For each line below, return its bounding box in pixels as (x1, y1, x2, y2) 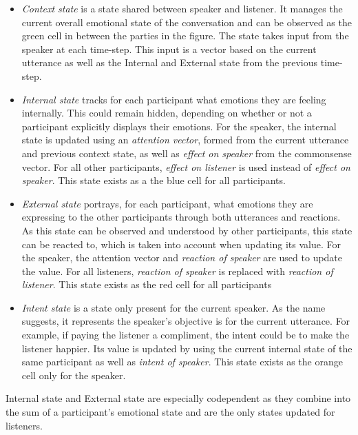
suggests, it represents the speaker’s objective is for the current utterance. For (21, 314, 350, 328)
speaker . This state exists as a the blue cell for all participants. (21, 173, 286, 188)
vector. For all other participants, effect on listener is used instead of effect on (21, 159, 350, 174)
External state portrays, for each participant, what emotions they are (21, 196, 313, 210)
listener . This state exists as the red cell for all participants (21, 277, 272, 292)
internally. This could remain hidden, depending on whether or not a (21, 105, 312, 120)
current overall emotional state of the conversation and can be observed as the (21, 14, 352, 29)
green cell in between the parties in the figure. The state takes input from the (21, 28, 349, 43)
